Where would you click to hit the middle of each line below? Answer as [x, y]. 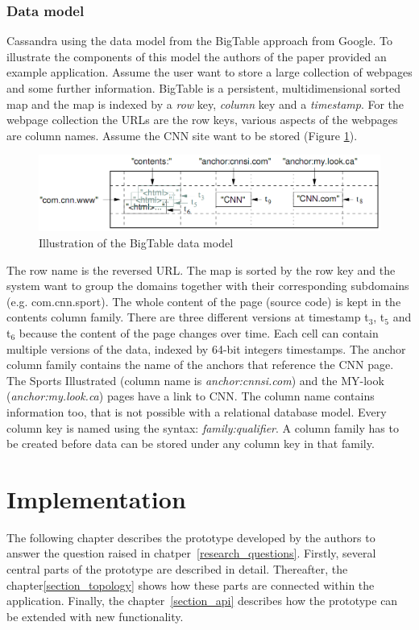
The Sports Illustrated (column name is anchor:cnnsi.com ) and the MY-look [195, 380]
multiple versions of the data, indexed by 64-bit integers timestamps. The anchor [206, 348]
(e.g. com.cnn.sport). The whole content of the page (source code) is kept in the [204, 301]
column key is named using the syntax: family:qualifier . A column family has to [203, 427]
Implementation [96, 498]
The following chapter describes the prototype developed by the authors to [191, 537]
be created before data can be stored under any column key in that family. [191, 443]
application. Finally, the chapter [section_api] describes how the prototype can [202, 601]
